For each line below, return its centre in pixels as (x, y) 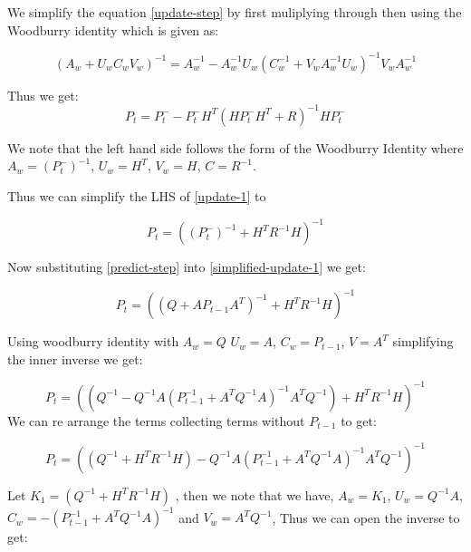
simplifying (423, 341)
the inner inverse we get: (75, 358)
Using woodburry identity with (93, 341)
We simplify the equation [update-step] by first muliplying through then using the (235, 12)
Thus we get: (43, 95)
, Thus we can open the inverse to (366, 517)
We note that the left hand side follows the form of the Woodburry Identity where (235, 147)
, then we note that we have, (255, 494)
